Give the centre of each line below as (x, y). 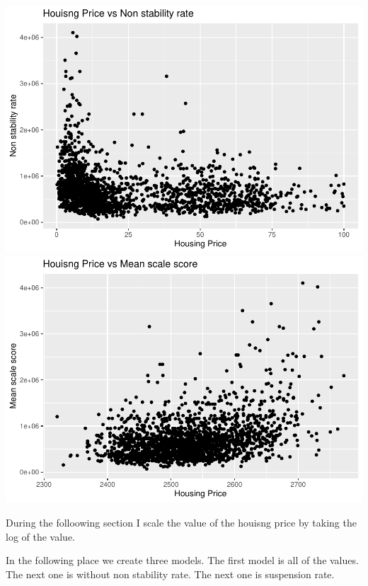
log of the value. (40, 536)
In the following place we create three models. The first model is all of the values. (182, 560)
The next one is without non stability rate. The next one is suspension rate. (170, 574)
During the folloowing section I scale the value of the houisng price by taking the (181, 523)
